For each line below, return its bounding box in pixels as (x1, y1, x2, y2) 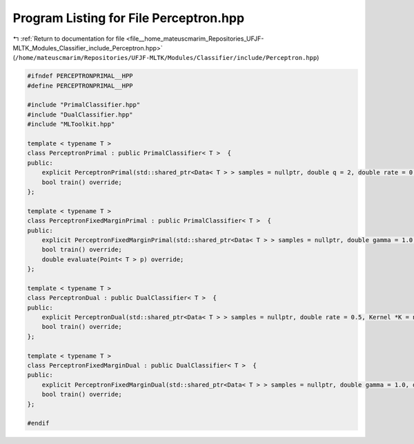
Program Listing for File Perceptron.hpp (12, 10, 245, 26)
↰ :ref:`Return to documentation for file (12, 34, 125, 43)
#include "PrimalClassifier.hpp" (27, 101, 141, 109)
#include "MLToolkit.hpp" (27, 121, 115, 128)
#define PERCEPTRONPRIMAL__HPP (27, 81, 134, 90)
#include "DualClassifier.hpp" (27, 110, 134, 119)
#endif (27, 419, 50, 427)
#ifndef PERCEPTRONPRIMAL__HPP (27, 72, 134, 80)
